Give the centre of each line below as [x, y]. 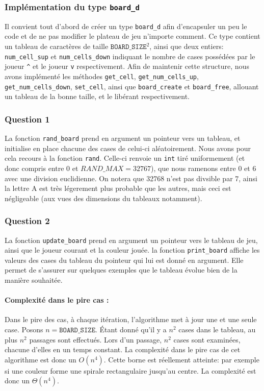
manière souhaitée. [34, 280]
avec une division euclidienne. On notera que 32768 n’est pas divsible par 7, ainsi [131, 178]
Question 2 [27, 221]
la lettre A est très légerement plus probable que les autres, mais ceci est [118, 188]
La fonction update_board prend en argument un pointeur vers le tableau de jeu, [131, 240]
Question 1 [27, 119]
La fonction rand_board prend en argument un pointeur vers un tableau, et [123, 138]
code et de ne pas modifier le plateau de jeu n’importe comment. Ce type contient [133, 36]
